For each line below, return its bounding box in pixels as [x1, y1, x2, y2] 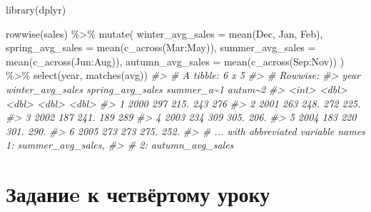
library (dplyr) [6, 2, 66, 16]
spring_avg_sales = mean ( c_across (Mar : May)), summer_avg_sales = [6, 40, 316, 55]
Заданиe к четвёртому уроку [6, 179, 270, 208]
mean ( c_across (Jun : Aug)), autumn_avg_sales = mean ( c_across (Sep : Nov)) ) [6, 53, 345, 68]
